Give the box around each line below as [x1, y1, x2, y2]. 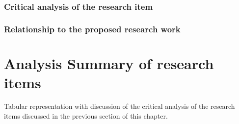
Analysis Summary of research [4, 53, 214, 73]
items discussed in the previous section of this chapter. [4, 110, 168, 121]
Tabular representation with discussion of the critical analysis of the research [4, 101, 235, 111]
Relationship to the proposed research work [4, 23, 181, 35]
